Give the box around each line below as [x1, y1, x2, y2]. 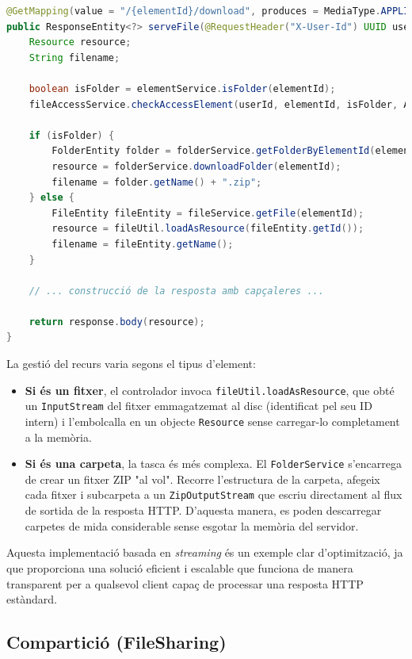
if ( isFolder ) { [29, 129, 115, 141]
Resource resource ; [29, 36, 132, 48]
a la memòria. [25, 428, 92, 445]
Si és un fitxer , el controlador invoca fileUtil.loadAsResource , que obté [25, 381, 395, 398]
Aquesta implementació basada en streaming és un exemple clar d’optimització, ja [6, 544, 403, 561]
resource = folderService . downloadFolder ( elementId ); [51, 160, 341, 172]
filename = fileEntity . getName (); [51, 238, 234, 250]
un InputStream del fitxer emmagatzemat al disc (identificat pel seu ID [25, 397, 372, 414]
